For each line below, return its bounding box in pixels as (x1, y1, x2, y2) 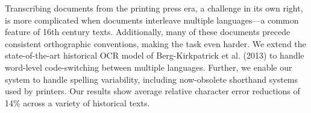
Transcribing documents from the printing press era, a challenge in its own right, (5, 2, 303, 14)
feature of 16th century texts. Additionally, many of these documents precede (5, 25, 291, 38)
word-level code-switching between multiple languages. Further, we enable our (5, 60, 292, 73)
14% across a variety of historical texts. (5, 96, 150, 109)
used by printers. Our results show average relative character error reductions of (5, 85, 300, 97)
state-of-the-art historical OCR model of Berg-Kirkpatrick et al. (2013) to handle (5, 49, 304, 62)
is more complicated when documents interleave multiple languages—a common (5, 13, 299, 26)
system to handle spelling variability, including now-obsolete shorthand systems (5, 73, 298, 85)
